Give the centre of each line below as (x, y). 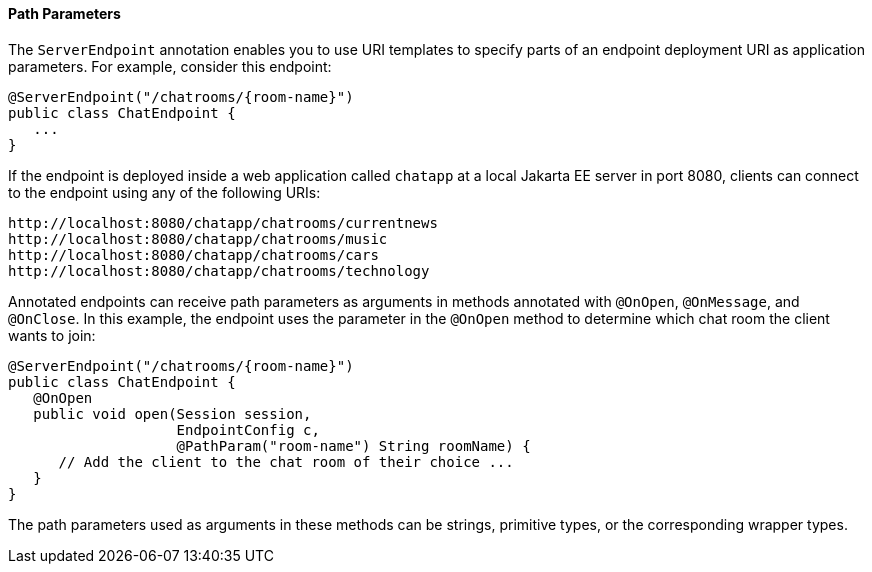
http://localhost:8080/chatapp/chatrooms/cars (193, 254)
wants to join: (52, 335)
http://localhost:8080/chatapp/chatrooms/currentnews (223, 222)
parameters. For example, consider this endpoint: (170, 66)
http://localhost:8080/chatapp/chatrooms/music (198, 238)
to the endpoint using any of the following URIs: (164, 192)
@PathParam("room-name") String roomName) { (353, 445)
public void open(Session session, (172, 413)
